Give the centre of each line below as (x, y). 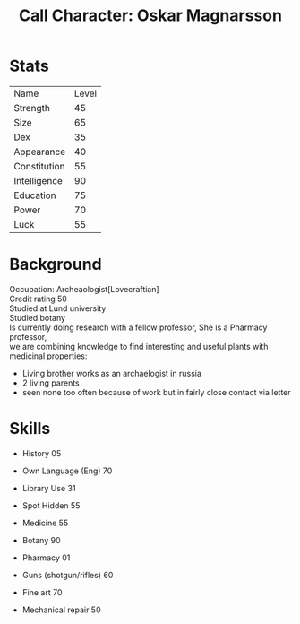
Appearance (40, 152)
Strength (32, 108)
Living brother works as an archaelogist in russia (111, 373)
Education (35, 195)
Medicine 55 (45, 523)
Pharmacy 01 (46, 558)
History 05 (42, 453)
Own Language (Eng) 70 (67, 471)
